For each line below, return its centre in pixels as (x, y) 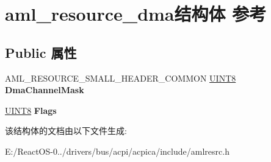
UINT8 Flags (31, 110)
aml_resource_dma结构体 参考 (136, 14)
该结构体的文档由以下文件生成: (66, 131)
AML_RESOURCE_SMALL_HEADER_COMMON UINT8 (121, 78)
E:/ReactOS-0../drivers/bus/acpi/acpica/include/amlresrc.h (117, 151)
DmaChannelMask (45, 90)
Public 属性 (41, 52)
